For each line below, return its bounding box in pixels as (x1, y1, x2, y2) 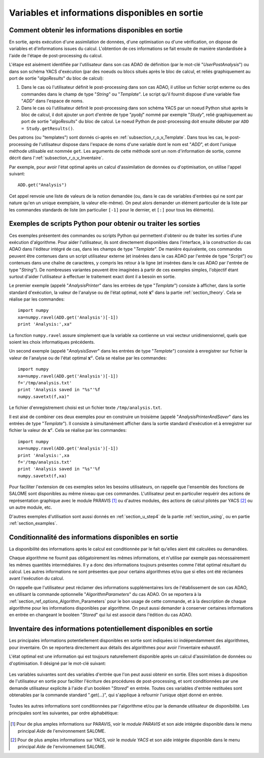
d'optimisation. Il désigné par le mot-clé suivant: (9, 660, 106, 666)
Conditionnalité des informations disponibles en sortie (9, 533, 178, 541)
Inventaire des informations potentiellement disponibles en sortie (9, 625, 213, 633)
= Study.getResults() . (21, 125, 74, 131)
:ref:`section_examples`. (9, 521, 58, 526)
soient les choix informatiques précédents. (9, 339, 95, 345)
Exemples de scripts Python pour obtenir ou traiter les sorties (9, 219, 200, 228)
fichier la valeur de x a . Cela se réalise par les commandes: (9, 426, 127, 433)
